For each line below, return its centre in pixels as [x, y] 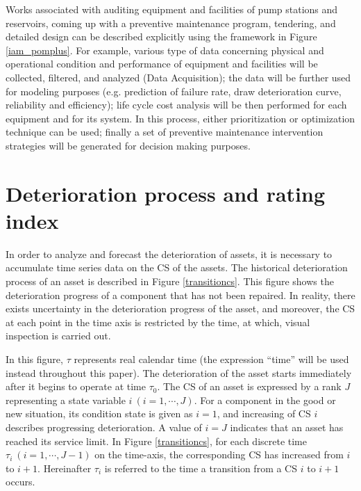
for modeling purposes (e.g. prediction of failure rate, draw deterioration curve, [174, 91]
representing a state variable [66, 400]
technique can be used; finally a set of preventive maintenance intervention [165, 132]
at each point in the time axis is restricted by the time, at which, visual [158, 322]
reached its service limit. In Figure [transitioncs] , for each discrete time [157, 441]
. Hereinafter [65, 468]
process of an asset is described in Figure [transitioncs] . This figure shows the [170, 281]
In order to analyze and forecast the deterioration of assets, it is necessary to [169, 253]
